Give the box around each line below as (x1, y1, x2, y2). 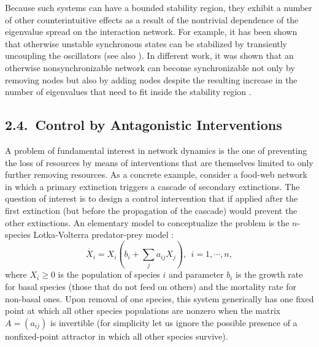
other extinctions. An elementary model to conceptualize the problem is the (5, 216, 290, 229)
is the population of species (58, 268, 160, 281)
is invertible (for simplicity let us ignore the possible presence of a (50, 316, 298, 329)
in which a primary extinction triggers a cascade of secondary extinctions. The (5, 180, 300, 193)
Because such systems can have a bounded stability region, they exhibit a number (5, 1, 312, 13)
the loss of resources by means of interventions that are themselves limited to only (5, 156, 313, 169)
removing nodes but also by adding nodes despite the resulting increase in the (5, 73, 298, 86)
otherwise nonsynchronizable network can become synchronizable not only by (5, 61, 295, 74)
